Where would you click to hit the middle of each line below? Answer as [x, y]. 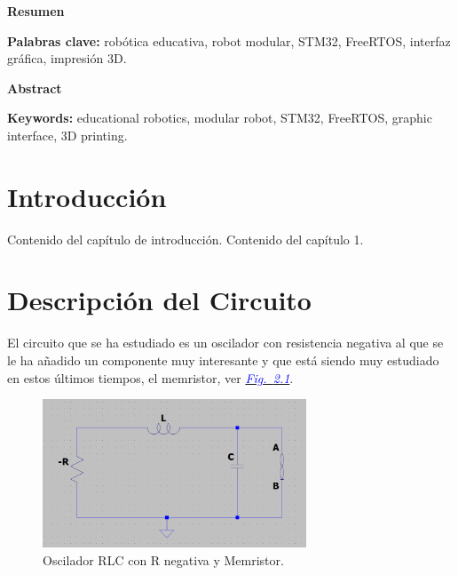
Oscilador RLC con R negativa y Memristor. [163, 559]
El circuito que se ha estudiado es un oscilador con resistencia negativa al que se [225, 343]
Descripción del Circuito [159, 300]
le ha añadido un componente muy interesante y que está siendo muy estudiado [223, 360]
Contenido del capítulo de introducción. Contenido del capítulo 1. [186, 239]
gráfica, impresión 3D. [67, 58]
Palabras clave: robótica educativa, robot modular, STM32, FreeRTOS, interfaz [229, 40]
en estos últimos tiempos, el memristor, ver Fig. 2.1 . [150, 377]
